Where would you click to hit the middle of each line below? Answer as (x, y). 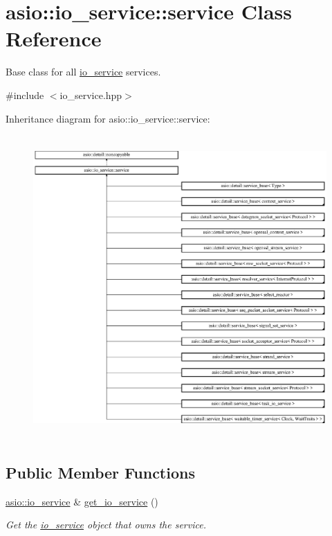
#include (25, 95)
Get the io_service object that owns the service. (106, 525)
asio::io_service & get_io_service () (82, 501)
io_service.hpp (91, 95)
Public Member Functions (100, 472)
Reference (54, 38)
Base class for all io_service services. (83, 72)
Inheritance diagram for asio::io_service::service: (108, 118)
